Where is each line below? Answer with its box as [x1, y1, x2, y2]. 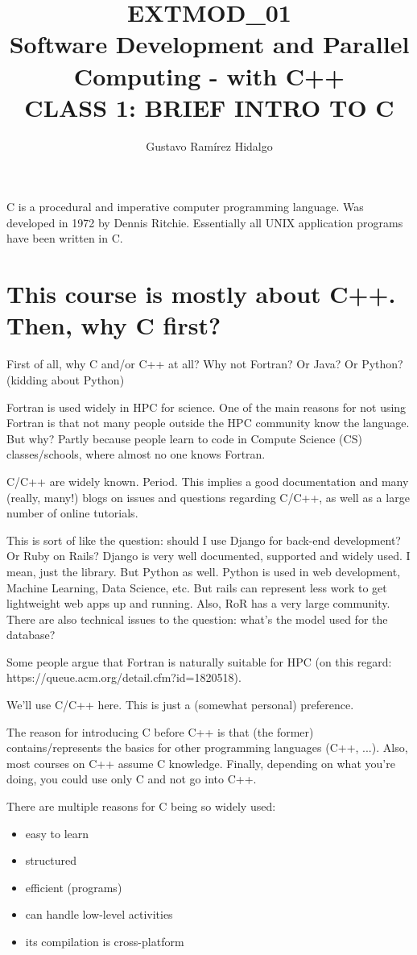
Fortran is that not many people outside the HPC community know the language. [6, 414, 410, 431]
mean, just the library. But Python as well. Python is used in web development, [6, 563, 401, 579]
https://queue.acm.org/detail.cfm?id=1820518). [6, 669, 242, 686]
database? [6, 626, 56, 643]
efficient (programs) [25, 878, 122, 895]
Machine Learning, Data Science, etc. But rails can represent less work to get [6, 579, 387, 596]
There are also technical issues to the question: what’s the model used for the [6, 610, 388, 627]
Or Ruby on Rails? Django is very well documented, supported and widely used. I [6, 547, 411, 564]
